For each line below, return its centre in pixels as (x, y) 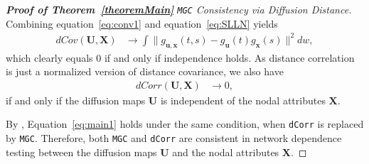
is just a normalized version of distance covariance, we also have (145, 71)
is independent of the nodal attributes (243, 100)
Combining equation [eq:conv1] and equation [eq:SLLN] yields (142, 23)
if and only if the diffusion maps (76, 100)
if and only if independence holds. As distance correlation (229, 57)
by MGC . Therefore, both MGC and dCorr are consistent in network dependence (174, 138)
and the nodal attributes (226, 152)
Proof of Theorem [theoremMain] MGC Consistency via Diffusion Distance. (179, 9)
